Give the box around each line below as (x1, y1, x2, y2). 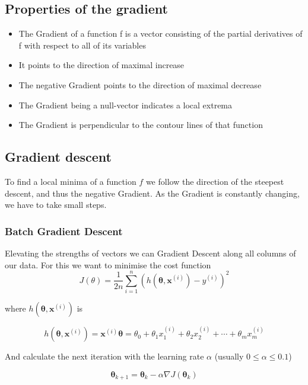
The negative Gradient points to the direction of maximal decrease (18, 78, 262, 91)
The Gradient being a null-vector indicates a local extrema (18, 98, 233, 111)
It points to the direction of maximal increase (18, 59, 185, 71)
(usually (214, 350, 244, 362)
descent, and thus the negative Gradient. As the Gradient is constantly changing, (5, 187, 300, 199)
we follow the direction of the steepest (145, 175, 284, 187)
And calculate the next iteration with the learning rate (5, 350, 204, 362)
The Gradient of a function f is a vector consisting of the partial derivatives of (18, 27, 303, 40)
